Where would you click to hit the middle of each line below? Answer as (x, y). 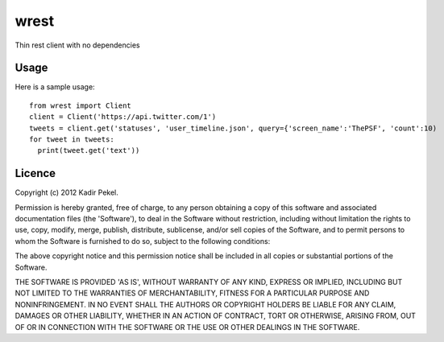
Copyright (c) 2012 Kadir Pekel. (66, 192)
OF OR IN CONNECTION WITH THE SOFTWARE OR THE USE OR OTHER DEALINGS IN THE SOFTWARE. (187, 327)
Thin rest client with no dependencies (77, 45)
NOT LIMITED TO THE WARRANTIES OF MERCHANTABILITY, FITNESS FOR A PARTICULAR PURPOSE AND (192, 293)
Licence (35, 173)
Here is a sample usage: (55, 87)
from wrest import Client (81, 105)
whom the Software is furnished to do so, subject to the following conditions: (143, 241)
